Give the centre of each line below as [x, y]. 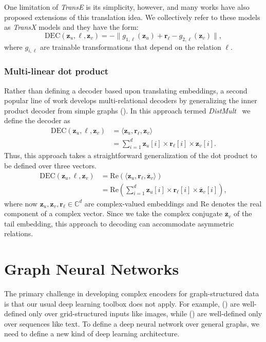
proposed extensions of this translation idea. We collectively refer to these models [132, 17]
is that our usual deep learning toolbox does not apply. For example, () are [122, 303]
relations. [19, 233]
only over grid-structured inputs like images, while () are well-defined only [146, 313]
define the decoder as [37, 120]
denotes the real [236, 203]
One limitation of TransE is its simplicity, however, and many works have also [127, 7]
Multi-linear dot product [56, 71]
